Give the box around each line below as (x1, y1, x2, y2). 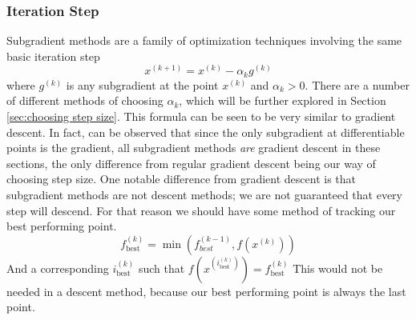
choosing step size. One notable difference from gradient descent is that (6, 170, 357, 187)
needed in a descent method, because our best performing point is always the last (6, 282, 406, 299)
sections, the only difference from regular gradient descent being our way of (6, 154, 376, 171)
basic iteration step (6, 47, 100, 64)
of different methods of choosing (6, 92, 164, 109)
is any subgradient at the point (66, 76, 219, 93)
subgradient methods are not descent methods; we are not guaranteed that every (6, 186, 402, 203)
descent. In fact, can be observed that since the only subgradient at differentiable (6, 123, 405, 140)
